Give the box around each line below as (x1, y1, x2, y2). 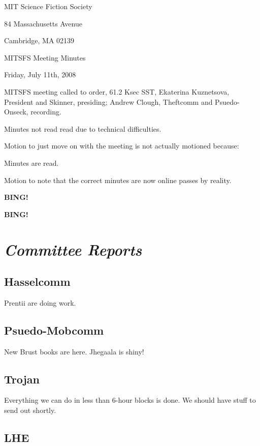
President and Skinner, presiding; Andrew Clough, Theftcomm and (4, 96, 213, 107)
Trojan (4, 371, 40, 386)
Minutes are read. (4, 157, 59, 168)
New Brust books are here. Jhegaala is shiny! (4, 346, 144, 356)
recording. (30, 106, 61, 117)
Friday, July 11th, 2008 (4, 69, 76, 80)
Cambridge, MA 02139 (4, 35, 75, 46)
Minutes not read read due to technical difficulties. (4, 123, 161, 134)
